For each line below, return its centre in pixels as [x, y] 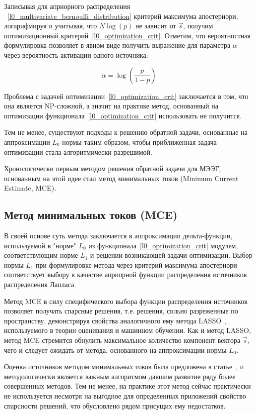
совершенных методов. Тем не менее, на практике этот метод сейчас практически [128, 386]
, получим [198, 26]
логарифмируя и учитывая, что [51, 26]
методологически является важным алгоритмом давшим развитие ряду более [120, 376]
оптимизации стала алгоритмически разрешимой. [78, 152]
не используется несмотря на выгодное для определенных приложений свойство [125, 396]
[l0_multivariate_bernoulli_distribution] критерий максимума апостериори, [123, 16]
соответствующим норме [41, 255]
